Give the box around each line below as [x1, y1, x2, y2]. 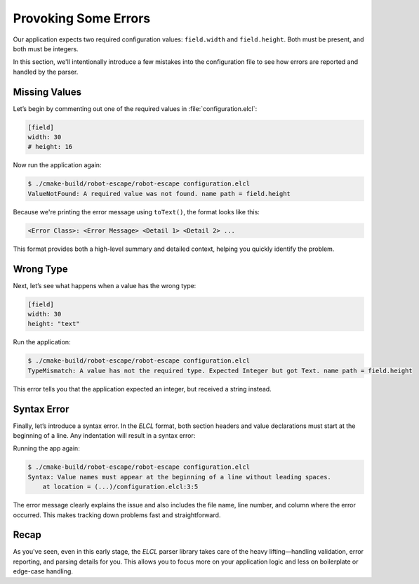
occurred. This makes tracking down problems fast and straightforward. [13, 510, 221, 519]
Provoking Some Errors [13, 11, 151, 26]
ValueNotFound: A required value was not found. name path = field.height [27, 190, 291, 197]
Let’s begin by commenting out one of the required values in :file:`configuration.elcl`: [13, 104, 258, 112]
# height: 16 [27, 143, 73, 151]
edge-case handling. [13, 567, 74, 576]
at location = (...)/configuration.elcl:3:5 [42, 483, 199, 491]
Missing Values [13, 86, 82, 98]
